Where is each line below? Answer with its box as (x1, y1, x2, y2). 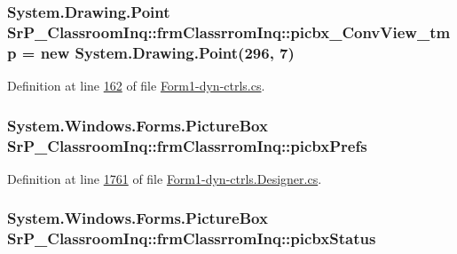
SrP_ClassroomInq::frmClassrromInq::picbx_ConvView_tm (7, 20, 451, 43)
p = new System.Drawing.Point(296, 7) (7, 41, 295, 63)
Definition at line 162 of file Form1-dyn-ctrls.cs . (7, 76, 265, 95)
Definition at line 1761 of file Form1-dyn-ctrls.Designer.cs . (7, 169, 322, 187)
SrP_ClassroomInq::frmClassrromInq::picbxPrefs (7, 134, 367, 156)
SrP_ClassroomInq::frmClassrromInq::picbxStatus (7, 227, 376, 250)
